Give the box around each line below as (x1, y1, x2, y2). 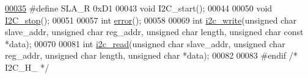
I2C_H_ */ (5, 60, 50, 73)
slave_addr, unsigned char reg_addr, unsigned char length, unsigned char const (5, 25, 304, 38)
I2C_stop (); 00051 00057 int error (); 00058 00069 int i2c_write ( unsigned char (5, 13, 297, 26)
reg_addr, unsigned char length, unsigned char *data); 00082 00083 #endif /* (5, 49, 298, 62)
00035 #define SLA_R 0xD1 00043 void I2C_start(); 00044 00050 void (5, 2, 273, 14)
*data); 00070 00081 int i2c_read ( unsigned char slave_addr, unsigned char (5, 37, 285, 50)
